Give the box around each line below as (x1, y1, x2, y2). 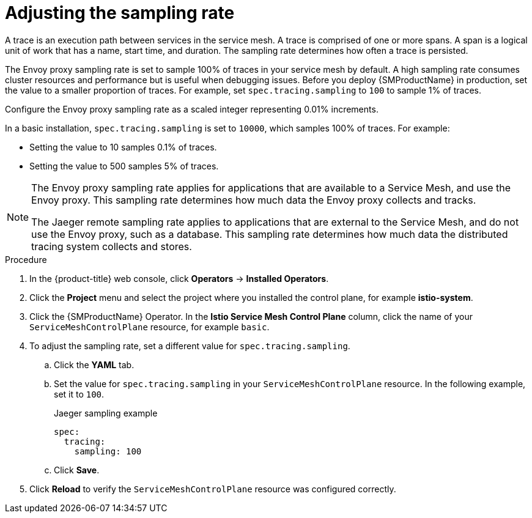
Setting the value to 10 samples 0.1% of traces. (29, 141, 217, 152)
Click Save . (54, 464, 100, 475)
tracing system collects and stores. (31, 240, 192, 253)
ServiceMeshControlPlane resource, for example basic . (29, 321, 270, 332)
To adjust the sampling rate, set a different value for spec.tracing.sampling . (29, 340, 350, 351)
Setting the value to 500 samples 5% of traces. (29, 160, 219, 171)
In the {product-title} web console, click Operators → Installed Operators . (29, 273, 329, 284)
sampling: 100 (74, 446, 142, 456)
